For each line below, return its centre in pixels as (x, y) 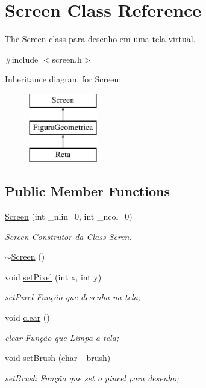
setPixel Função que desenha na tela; (73, 297)
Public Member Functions (87, 191)
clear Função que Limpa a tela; (62, 337)
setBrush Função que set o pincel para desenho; (92, 377)
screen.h (67, 59)
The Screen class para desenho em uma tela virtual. (100, 39)
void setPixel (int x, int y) (53, 276)
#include (22, 59)
